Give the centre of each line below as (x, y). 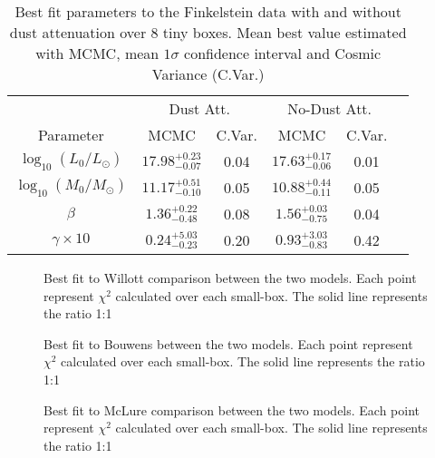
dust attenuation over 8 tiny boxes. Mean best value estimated (208, 32)
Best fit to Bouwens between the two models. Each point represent (228, 343)
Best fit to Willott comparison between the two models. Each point (230, 278)
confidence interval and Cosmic (283, 53)
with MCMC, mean (97, 53)
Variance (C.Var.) (208, 74)
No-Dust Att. (330, 108)
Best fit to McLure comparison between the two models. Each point (232, 409)
